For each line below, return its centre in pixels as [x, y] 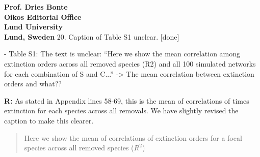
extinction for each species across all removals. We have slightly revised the [121, 111]
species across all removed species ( [79, 148]
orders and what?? [33, 84]
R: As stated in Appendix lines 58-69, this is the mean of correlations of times [127, 100]
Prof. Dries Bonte [36, 7]
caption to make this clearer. [49, 120]
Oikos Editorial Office [43, 17]
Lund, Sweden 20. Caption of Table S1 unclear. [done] [92, 36]
